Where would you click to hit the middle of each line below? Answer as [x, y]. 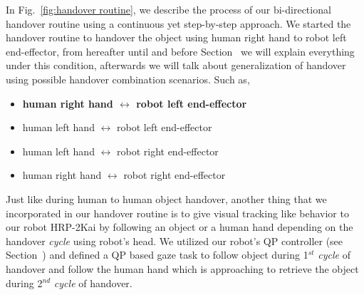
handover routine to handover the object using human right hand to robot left [176, 37]
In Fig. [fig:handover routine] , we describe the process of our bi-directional [168, 9]
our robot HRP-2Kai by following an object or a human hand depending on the [180, 227]
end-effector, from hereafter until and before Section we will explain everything [180, 51]
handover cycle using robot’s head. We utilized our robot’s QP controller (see [175, 240]
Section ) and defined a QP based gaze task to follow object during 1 [157, 255]
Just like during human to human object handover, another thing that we [166, 198]
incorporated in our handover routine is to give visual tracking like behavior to [177, 213]
